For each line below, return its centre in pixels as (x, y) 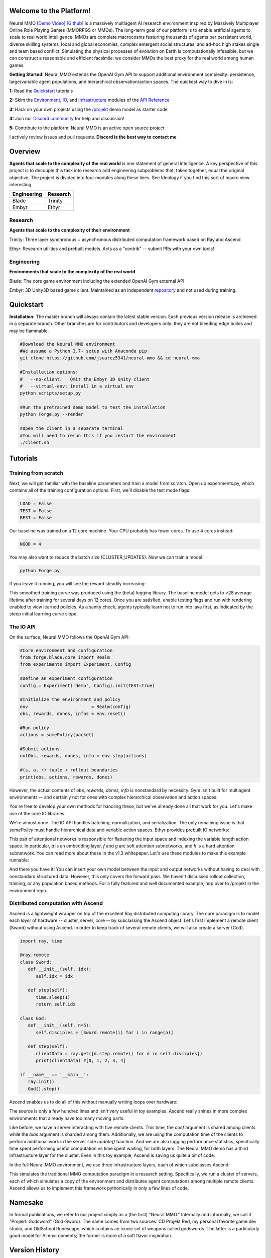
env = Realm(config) (76, 706)
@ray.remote (35, 955)
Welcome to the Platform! (50, 11)
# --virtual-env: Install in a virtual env (77, 386)
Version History (34, 1250)
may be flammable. (29, 331)
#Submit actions (40, 749)
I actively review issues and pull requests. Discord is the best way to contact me (93, 137)
